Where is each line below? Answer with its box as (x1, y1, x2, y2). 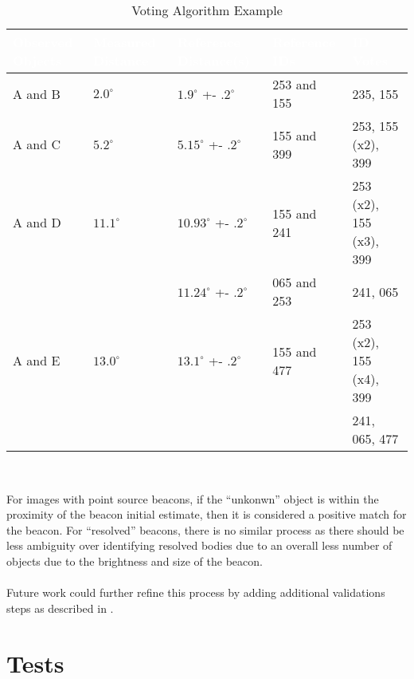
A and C (13, 135, 61, 153)
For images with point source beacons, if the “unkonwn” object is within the (6, 490, 379, 507)
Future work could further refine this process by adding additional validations (6, 584, 385, 601)
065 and (272, 273, 317, 291)
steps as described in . (6, 599, 114, 616)
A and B (13, 84, 61, 103)
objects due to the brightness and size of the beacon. (6, 552, 263, 569)
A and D (13, 213, 61, 231)
